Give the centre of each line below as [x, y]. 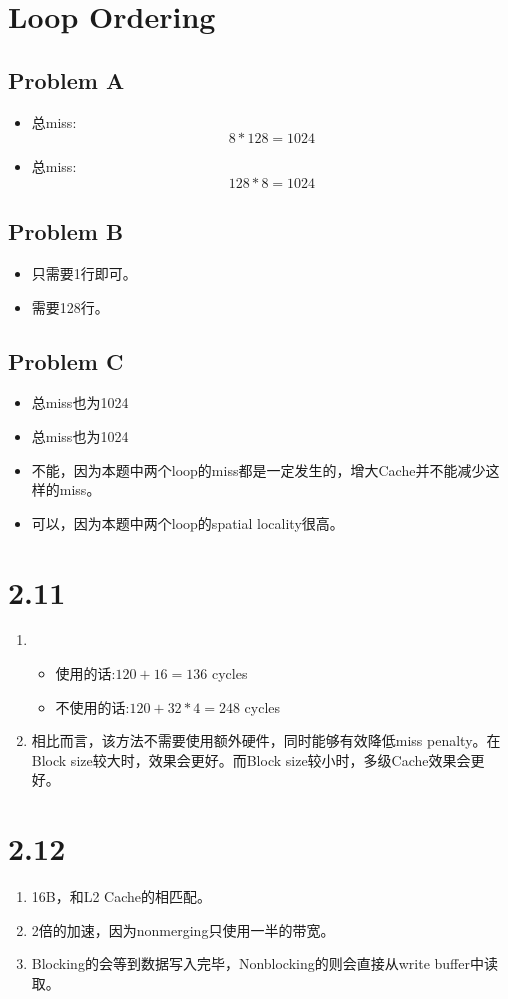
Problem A [66, 79]
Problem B [66, 231]
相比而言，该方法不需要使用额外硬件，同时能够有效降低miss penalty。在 [266, 740]
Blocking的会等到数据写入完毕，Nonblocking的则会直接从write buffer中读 [264, 963]
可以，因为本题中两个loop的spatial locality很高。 [187, 522]
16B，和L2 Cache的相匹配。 [121, 896]
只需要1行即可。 [84, 272]
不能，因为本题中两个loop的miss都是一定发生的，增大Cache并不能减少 [258, 469]
